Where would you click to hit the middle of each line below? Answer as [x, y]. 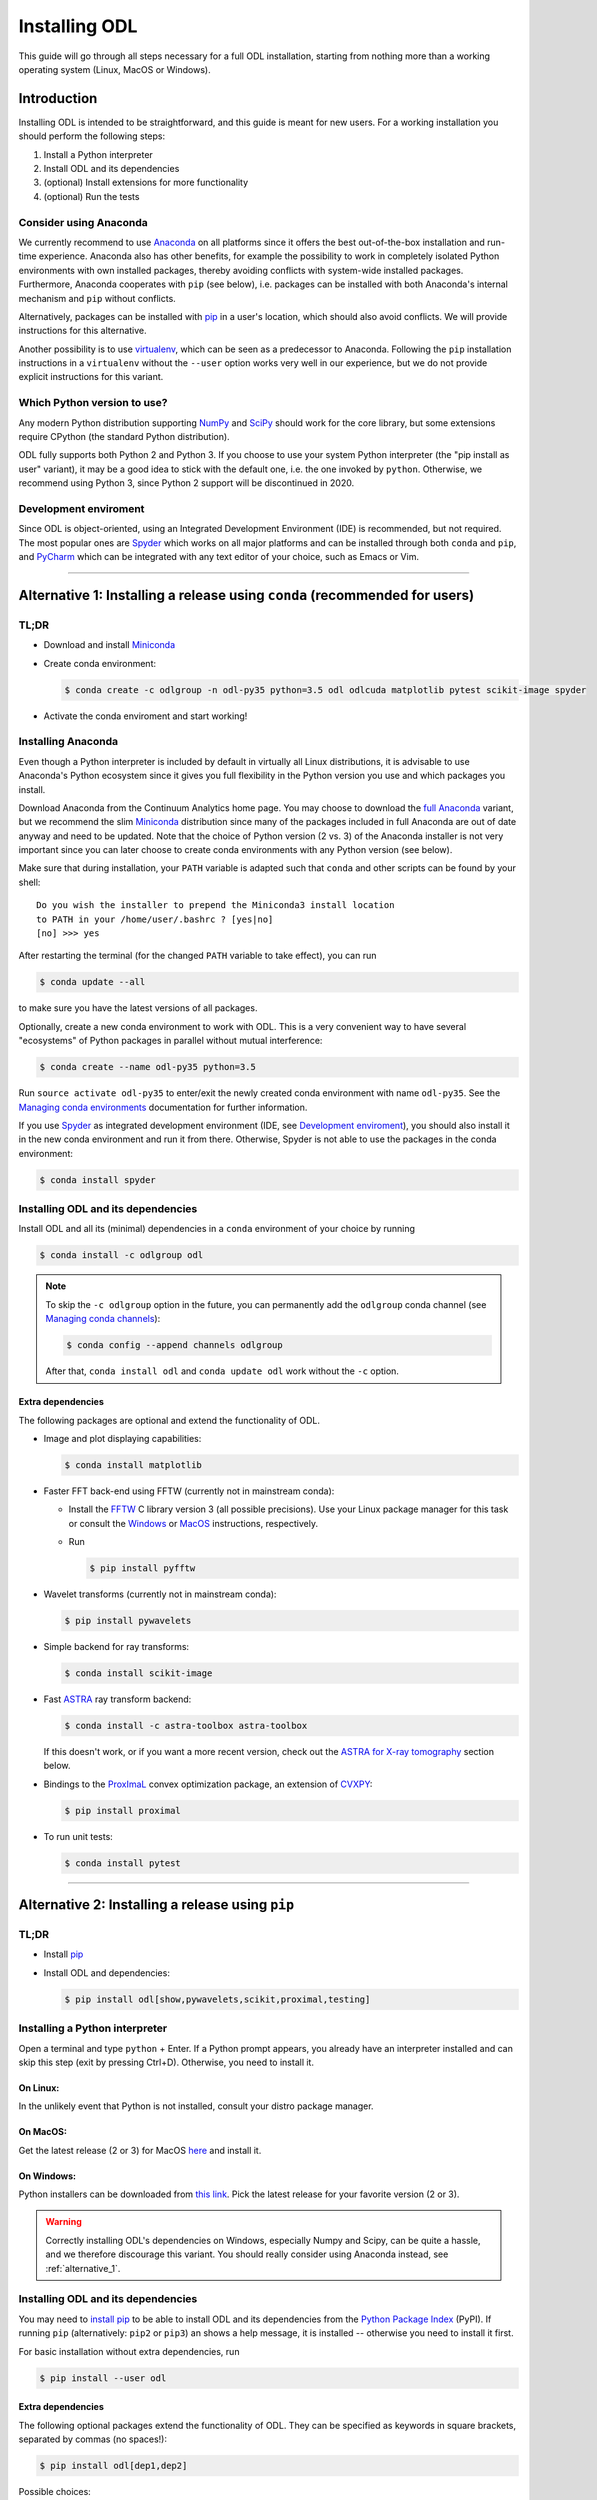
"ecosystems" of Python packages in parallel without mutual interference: [170, 1041]
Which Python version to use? [93, 403]
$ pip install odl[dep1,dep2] [113, 2465]
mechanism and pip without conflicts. [97, 298]
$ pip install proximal [123, 1810]
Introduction [58, 98]
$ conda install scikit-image [138, 1673]
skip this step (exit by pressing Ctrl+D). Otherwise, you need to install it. [166, 2062]
